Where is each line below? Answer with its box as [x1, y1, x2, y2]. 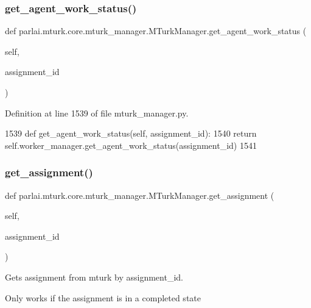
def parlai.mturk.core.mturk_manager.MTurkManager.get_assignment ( [5, 188, 274, 201]
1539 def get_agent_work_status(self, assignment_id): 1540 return [5, 127, 257, 140]
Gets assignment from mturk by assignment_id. [5, 270, 183, 283]
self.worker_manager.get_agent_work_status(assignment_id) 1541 [5, 138, 257, 151]
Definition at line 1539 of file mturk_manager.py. [5, 106, 189, 119]
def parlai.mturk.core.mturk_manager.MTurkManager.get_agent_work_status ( [5, 24, 307, 37]
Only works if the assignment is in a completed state [5, 291, 201, 304]
